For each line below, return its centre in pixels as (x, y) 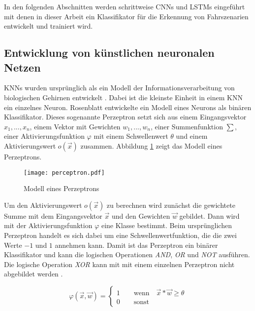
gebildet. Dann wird (209, 215)
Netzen (22, 67)
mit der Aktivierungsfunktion (48, 225)
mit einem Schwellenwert (131, 136)
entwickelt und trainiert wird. (48, 26)
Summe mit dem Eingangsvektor (53, 215)
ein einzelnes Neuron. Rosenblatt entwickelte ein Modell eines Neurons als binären (128, 107)
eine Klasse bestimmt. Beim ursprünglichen (166, 225)
